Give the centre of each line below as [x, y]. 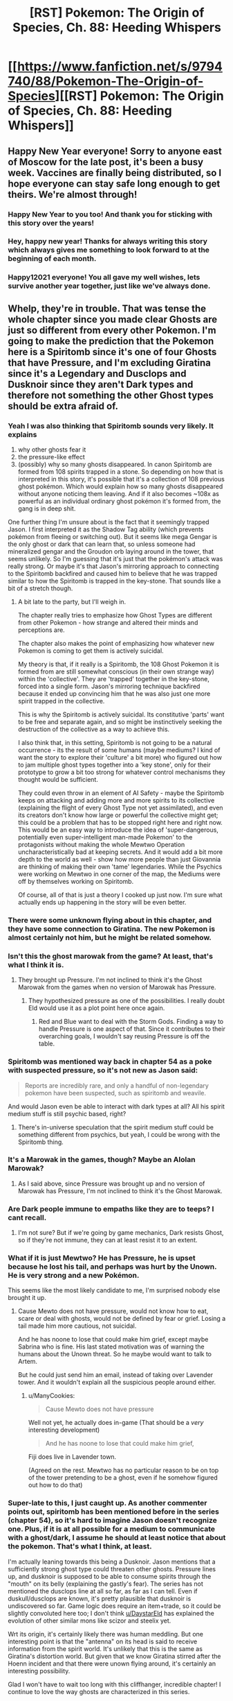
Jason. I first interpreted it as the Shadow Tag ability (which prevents [106, 529]
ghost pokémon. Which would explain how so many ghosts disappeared [120, 486]
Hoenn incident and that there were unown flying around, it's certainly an [112, 1664]
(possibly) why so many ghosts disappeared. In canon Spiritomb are [115, 464]
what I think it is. [36, 964]
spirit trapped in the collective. [61, 701]
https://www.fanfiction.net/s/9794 [120, 67]
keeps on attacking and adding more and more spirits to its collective [116, 801]
